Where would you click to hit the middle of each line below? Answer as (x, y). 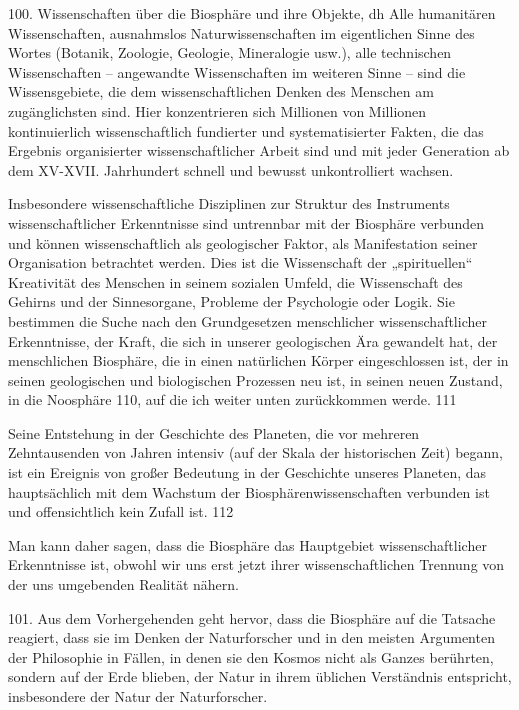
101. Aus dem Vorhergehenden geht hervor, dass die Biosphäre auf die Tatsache (252, 617)
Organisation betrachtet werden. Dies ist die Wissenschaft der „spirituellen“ (240, 262)
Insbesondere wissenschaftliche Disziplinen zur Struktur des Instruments (229, 203)
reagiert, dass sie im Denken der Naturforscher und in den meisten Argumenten (251, 637)
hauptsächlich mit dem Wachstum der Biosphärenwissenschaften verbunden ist (249, 491)
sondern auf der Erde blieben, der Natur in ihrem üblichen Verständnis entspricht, (260, 676)
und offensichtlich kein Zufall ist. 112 (121, 511)
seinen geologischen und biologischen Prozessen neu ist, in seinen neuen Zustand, (255, 379)
